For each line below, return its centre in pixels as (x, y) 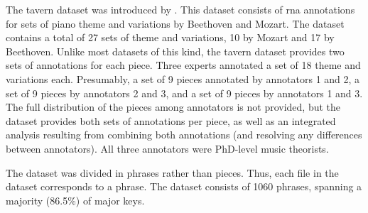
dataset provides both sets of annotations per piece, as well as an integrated (171, 120)
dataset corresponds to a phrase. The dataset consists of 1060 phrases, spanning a (184, 186)
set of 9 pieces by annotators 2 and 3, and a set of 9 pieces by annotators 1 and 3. (184, 93)
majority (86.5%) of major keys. (75, 200)
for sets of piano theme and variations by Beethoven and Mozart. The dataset (175, 23)
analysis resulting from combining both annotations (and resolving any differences (184, 135)
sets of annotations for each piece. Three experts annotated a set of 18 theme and (183, 65)
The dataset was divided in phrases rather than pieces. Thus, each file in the (172, 172)
